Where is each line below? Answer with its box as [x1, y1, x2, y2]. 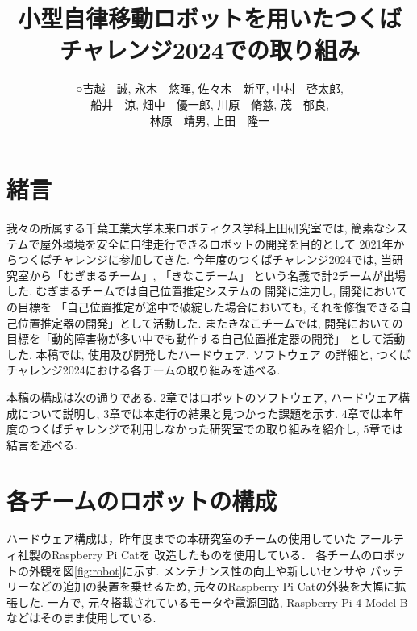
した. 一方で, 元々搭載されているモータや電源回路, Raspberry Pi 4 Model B [17, 593, 408, 610]
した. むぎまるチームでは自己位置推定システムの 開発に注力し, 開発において [6, 282, 407, 299]
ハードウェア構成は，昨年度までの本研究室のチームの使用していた [6, 530, 357, 547]
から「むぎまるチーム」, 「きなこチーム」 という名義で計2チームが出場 [28, 266, 406, 283]
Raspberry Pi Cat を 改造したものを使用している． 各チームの [51, 546, 373, 563]
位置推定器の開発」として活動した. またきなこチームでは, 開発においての [17, 314, 403, 331]
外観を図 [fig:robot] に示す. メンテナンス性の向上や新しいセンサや [28, 562, 366, 579]
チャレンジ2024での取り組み [59, 33, 361, 66]
